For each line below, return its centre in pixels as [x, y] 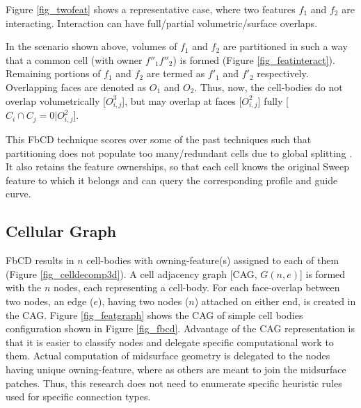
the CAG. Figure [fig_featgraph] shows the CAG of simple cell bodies [154, 315]
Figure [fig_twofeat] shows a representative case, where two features [151, 9]
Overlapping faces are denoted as [76, 87]
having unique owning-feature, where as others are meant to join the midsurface [176, 369]
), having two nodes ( [143, 301]
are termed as [176, 73]
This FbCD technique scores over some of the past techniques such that [159, 139]
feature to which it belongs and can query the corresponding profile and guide [172, 180]
